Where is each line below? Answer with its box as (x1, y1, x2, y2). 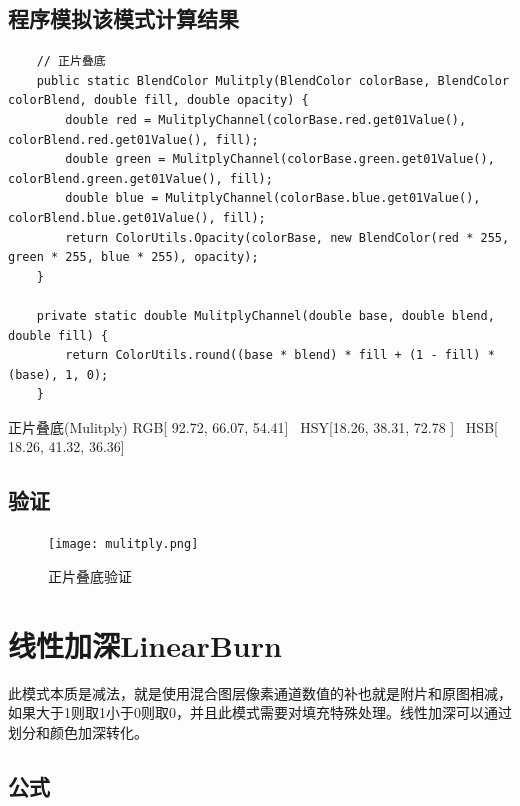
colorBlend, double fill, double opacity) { (8, 93, 309, 108)
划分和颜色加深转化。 (8, 721, 148, 742)
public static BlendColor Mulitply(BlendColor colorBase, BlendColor (36, 73, 510, 88)
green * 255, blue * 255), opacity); (8, 250, 259, 265)
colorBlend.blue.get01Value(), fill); (8, 210, 266, 225)
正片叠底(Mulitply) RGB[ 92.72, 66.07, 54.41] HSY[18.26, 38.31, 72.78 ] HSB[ (8, 416, 498, 437)
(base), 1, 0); (8, 367, 109, 382)
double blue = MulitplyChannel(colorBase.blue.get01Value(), (65, 191, 481, 206)
